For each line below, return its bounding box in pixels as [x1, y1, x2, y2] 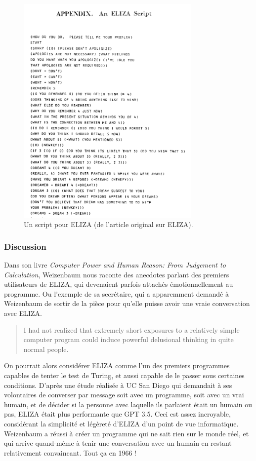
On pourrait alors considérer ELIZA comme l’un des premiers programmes [4, 360, 230, 371]
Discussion [4, 240, 46, 252]
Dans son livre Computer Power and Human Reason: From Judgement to [4, 260, 226, 269]
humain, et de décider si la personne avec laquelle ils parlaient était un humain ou [4, 399, 253, 409]
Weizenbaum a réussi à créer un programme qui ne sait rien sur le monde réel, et [4, 428, 249, 438]
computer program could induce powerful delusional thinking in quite [23, 334, 234, 345]
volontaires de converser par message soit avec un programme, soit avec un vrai [4, 389, 244, 400]
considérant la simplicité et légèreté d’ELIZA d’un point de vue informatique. [4, 418, 239, 428]
